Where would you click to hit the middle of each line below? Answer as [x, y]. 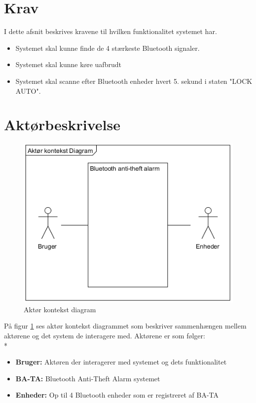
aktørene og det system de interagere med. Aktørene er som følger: [105, 336]
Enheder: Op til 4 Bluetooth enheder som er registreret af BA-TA [117, 395]
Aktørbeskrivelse [62, 125]
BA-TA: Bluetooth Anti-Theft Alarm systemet [88, 378]
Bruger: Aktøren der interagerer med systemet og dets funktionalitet [121, 362]
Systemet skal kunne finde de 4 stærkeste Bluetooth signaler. [108, 48]
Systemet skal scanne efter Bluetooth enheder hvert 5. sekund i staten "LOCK [134, 81]
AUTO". [28, 91]
